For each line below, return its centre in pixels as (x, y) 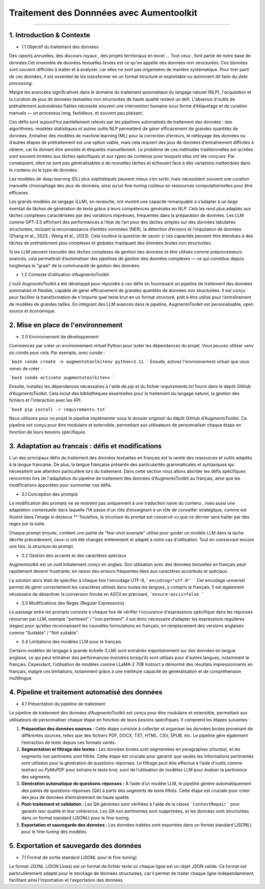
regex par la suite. (27, 524)
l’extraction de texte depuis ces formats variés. (69, 742)
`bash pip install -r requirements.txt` (58, 409)
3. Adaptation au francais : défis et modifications (85, 446)
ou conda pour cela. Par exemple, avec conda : (57, 353)
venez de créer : (26, 368)
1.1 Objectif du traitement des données (60, 47)
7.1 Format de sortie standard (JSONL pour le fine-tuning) (79, 857)
